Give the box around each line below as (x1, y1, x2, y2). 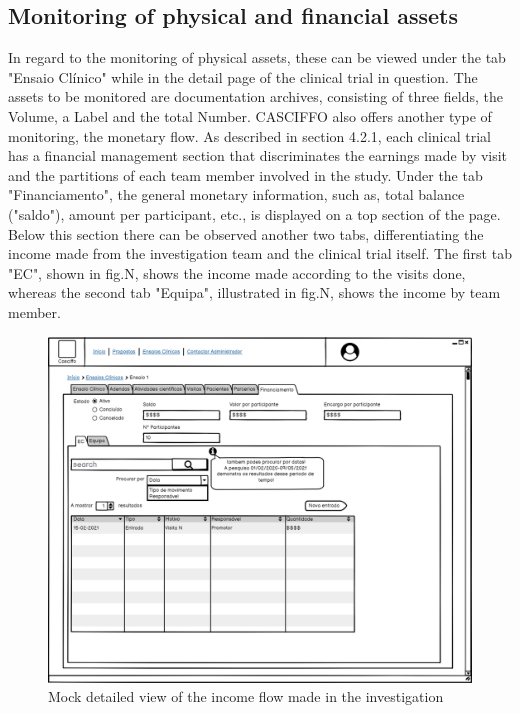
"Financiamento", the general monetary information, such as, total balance (8, 184, 465, 205)
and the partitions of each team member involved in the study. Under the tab (8, 164, 483, 185)
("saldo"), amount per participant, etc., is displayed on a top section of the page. (8, 203, 501, 224)
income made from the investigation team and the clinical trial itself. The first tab (8, 243, 512, 264)
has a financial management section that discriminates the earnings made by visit (8, 145, 508, 166)
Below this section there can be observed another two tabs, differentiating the (8, 223, 484, 244)
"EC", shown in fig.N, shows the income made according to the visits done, (8, 262, 466, 283)
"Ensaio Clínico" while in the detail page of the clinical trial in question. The (8, 66, 478, 87)
